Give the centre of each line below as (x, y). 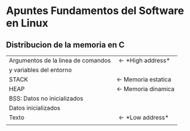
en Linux (27, 23)
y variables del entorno (41, 70)
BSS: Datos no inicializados (46, 99)
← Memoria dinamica (145, 89)
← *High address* (144, 61)
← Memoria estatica (144, 79)
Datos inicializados (35, 108)
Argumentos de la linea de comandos (60, 61)
